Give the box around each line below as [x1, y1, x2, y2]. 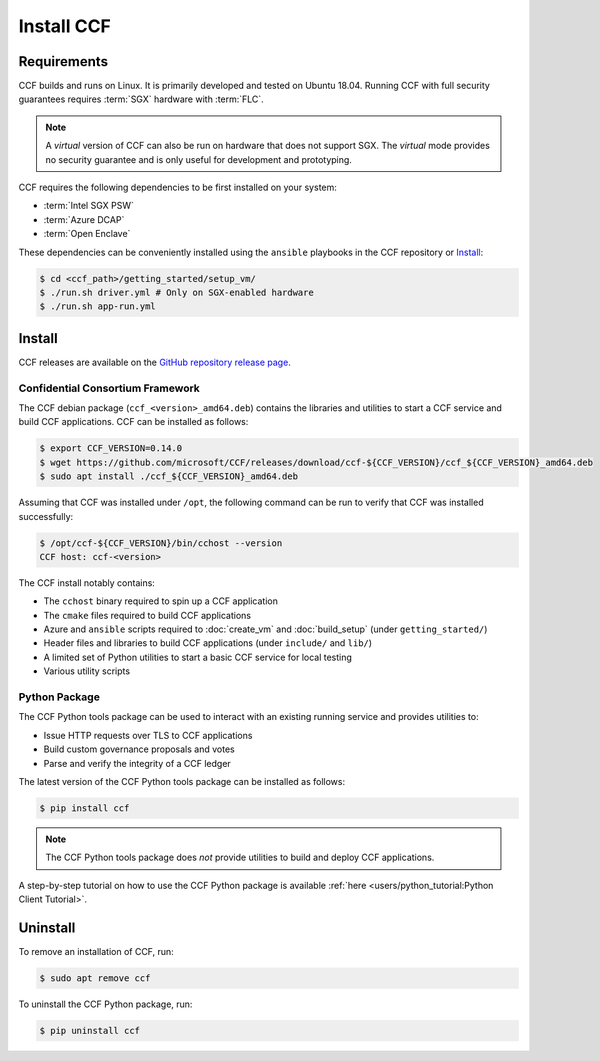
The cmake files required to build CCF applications [43, 609, 252, 621]
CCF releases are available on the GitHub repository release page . [18, 356, 292, 368]
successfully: [18, 510, 74, 522]
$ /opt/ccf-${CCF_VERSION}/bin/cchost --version [39, 537, 283, 549]
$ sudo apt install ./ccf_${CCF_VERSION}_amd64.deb [39, 471, 299, 482]
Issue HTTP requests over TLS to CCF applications [43, 729, 253, 741]
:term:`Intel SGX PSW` [43, 200, 134, 212]
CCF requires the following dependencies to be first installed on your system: [18, 181, 337, 194]
